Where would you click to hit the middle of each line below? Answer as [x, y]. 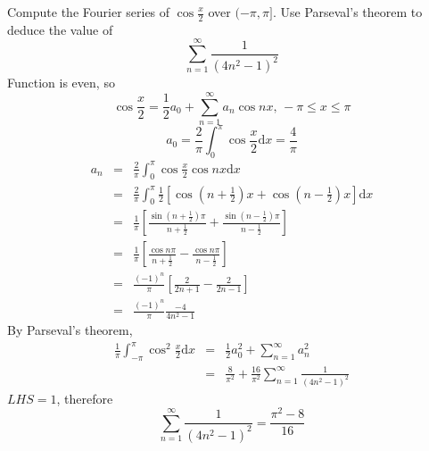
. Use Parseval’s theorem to [347, 12]
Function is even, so [61, 83]
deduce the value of [60, 29]
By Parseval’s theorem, [70, 330]
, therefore [85, 398]
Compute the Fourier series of [89, 12]
